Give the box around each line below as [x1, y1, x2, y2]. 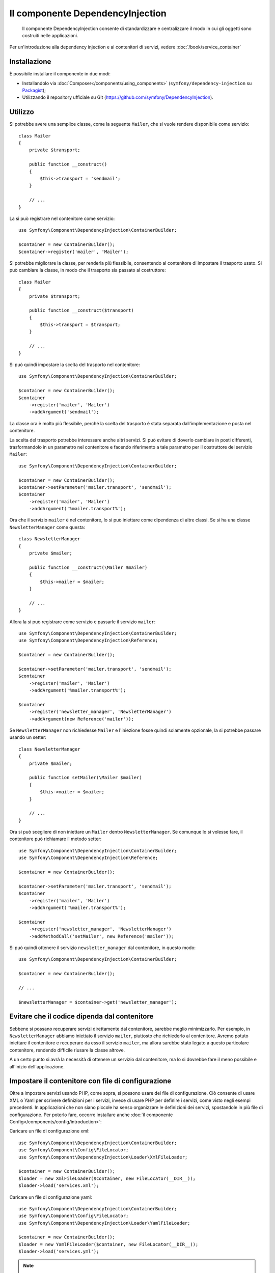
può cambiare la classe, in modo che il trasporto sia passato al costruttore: [9, 267, 166, 273]
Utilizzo [9, 107, 34, 117]
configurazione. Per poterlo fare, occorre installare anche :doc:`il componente [9, 1112, 173, 1118]
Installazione [9, 58, 51, 66]
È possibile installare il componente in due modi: [9, 71, 111, 77]
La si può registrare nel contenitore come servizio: [9, 215, 115, 222]
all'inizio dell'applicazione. [9, 1063, 65, 1069]
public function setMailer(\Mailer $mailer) [29, 774, 142, 781]
